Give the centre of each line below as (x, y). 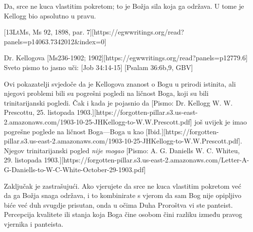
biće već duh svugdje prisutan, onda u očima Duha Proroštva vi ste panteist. (118, 205)
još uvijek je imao (221, 121)
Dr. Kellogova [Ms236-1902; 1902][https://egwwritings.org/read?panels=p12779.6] (126, 58)
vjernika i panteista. (34, 223)
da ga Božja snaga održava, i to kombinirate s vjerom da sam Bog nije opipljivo (123, 195)
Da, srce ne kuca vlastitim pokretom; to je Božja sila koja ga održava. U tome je (124, 6)
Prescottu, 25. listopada (39, 112)
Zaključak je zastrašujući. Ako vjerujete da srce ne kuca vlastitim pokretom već (123, 186)
